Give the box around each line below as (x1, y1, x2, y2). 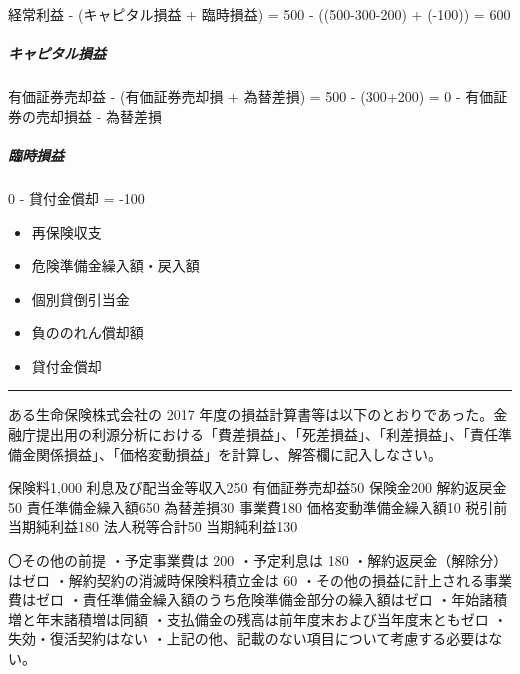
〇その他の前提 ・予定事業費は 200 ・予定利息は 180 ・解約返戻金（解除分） (8, 550, 508, 571)
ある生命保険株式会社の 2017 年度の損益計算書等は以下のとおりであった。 (8, 404, 494, 425)
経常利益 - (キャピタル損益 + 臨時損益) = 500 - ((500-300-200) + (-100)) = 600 (8, 4, 511, 24)
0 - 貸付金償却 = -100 (8, 187, 145, 208)
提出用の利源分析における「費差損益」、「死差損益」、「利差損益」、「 (35, 424, 470, 445)
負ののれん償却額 (31, 322, 144, 343)
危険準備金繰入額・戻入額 (31, 255, 200, 276)
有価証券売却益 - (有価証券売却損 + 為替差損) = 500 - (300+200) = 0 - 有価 (8, 86, 494, 107)
